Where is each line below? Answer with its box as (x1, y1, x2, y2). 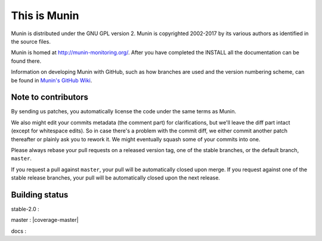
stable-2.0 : (11, 206, 40, 213)
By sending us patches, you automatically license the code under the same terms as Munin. (11, 108, 237, 115)
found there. (11, 57, 42, 64)
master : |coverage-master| (11, 217, 79, 224)
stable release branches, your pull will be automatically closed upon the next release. (11, 174, 221, 181)
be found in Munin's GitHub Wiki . (11, 76, 92, 84)
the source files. (11, 38, 51, 45)
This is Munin (11, 9, 79, 22)
